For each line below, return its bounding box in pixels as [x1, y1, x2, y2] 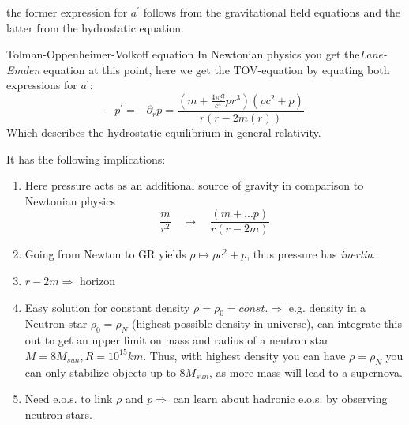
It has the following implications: [6, 150, 166, 167]
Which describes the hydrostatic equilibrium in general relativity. [6, 124, 321, 140]
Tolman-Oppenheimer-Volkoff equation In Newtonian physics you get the [6, 46, 360, 62]
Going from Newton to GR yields [24, 246, 186, 262]
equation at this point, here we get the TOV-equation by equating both [43, 61, 390, 77]
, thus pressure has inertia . [246, 246, 376, 262]
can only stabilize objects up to [24, 363, 176, 380]
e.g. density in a [288, 299, 366, 315]
